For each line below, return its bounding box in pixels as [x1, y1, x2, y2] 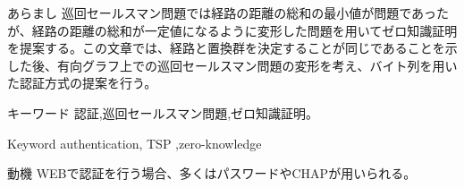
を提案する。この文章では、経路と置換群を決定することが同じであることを [7, 38, 445, 57]
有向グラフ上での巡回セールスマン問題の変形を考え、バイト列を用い [56, 56, 458, 74]
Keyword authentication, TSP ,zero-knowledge [7, 133, 262, 152]
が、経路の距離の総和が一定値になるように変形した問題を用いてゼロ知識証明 [7, 21, 458, 39]
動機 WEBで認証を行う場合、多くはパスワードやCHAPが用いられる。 [7, 164, 417, 183]
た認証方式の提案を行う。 [7, 73, 157, 92]
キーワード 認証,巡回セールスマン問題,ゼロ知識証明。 [7, 103, 319, 122]
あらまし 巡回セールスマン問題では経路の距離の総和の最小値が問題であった [7, 4, 450, 21]
